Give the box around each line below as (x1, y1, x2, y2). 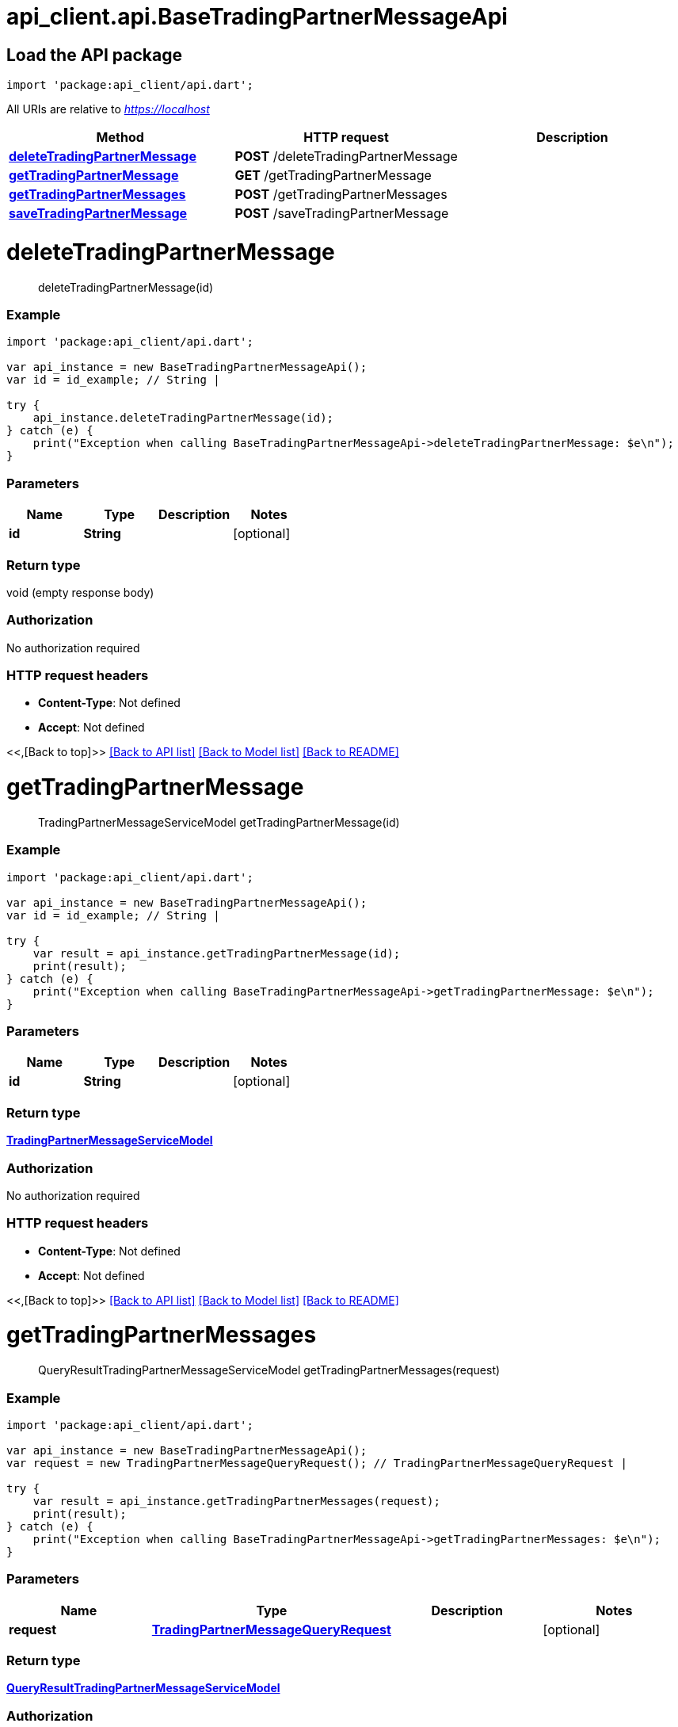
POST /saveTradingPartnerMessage (234, 205, 449, 222)
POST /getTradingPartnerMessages (234, 186, 448, 203)
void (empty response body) (6, 585, 154, 599)
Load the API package (6, 44, 182, 65)
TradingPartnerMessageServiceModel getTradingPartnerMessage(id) (38, 815, 400, 829)
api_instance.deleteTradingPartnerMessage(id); (32, 411, 334, 425)
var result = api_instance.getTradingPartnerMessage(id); (32, 946, 401, 960)
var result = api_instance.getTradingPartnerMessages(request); (32, 1494, 440, 1507)
